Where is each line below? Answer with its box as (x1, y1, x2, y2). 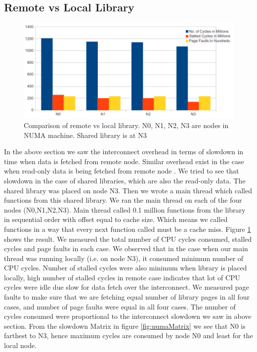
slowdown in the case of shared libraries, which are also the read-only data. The (4, 175, 246, 185)
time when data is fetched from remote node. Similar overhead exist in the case (4, 156, 244, 166)
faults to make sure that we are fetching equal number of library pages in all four (4, 292, 250, 302)
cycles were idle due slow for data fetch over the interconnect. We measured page (4, 282, 249, 292)
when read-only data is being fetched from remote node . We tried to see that (4, 166, 239, 176)
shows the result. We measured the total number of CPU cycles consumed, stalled (4, 233, 252, 244)
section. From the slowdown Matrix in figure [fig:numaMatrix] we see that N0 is (4, 320, 246, 331)
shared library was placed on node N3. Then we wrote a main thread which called (4, 185, 252, 195)
